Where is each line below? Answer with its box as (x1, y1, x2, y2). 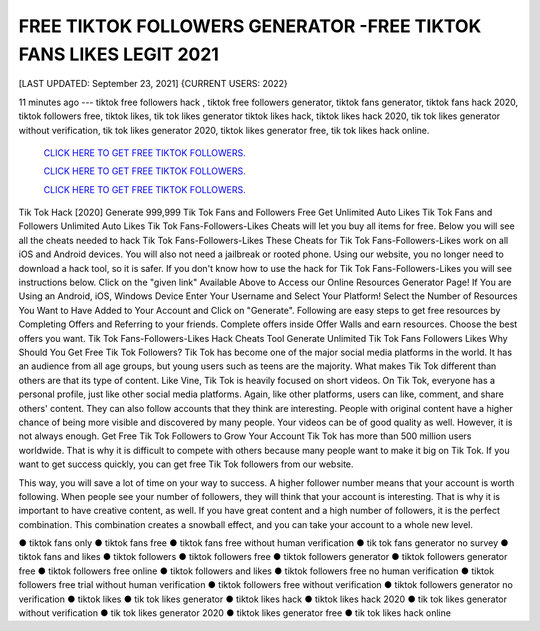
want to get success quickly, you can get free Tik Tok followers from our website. (18, 458, 354, 470)
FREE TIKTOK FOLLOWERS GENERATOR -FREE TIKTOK (18, 15, 482, 37)
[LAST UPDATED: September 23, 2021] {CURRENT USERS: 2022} (18, 78, 289, 90)
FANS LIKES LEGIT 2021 (18, 43, 220, 65)
